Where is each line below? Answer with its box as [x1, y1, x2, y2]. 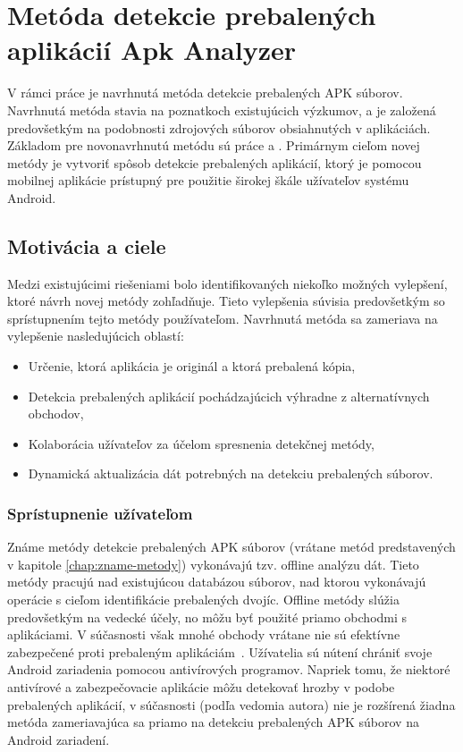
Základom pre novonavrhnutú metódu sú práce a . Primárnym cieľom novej [7, 136, 420, 155]
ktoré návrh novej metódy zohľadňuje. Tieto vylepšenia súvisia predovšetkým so [7, 292, 445, 310]
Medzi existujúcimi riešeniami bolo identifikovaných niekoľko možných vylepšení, [7, 274, 448, 292]
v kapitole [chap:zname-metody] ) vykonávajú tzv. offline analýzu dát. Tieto [7, 554, 419, 573]
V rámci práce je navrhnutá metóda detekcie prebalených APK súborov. [7, 83, 403, 102]
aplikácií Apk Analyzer [7, 31, 297, 68]
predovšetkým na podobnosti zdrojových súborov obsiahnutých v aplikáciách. [7, 118, 431, 137]
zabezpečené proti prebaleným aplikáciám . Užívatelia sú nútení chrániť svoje [7, 642, 433, 661]
